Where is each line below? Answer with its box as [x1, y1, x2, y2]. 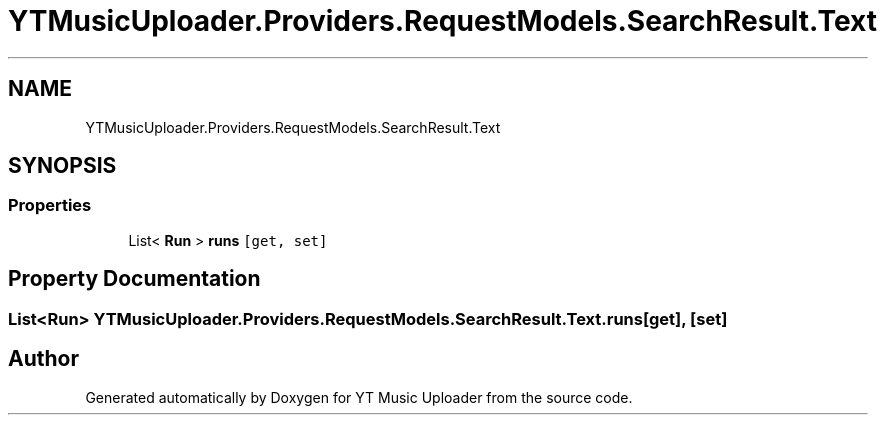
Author [8, 346, 79, 372]
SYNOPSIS [8, 153, 117, 179]
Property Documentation [8, 266, 261, 292]
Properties [8, 195, 92, 216]
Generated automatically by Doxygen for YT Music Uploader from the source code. [85, 388, 633, 406]
